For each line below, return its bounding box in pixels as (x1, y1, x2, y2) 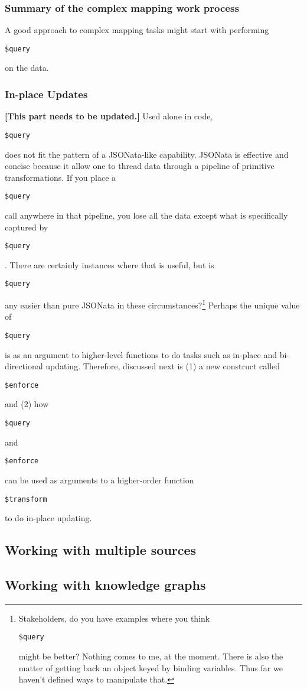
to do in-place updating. (5, 512, 92, 524)
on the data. (5, 61, 49, 74)
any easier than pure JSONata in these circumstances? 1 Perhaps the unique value (5, 297, 300, 311)
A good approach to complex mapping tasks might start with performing (5, 24, 269, 36)
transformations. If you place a (5, 171, 116, 183)
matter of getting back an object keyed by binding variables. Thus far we (18, 661, 283, 674)
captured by (5, 220, 48, 233)
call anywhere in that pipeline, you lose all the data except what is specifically (5, 209, 288, 221)
